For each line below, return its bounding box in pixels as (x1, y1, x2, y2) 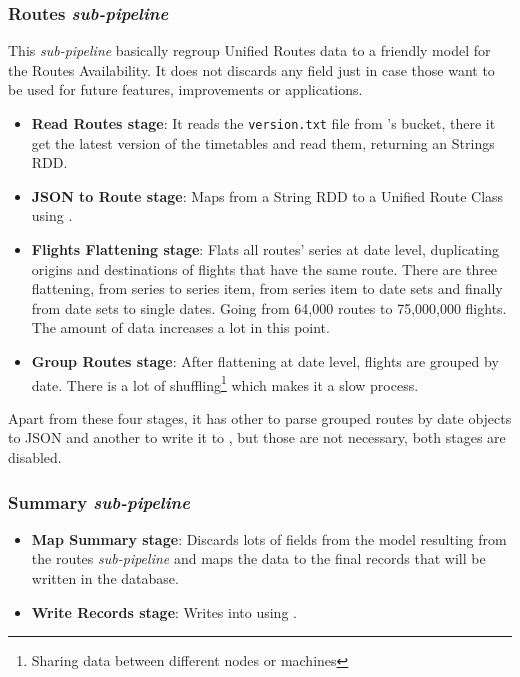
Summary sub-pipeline (8, 489, 190, 514)
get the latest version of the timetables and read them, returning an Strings (31, 132, 495, 153)
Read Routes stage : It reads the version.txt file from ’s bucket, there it (31, 113, 496, 133)
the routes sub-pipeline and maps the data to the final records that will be (31, 548, 486, 569)
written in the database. (31, 568, 179, 589)
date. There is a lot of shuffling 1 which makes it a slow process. (31, 371, 419, 395)
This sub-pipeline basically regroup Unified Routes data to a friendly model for (8, 40, 491, 61)
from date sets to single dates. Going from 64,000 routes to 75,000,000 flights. (31, 297, 507, 318)
